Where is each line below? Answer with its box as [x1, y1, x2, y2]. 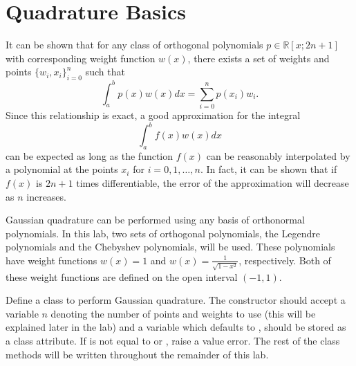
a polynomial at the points [6, 162, 118, 176]
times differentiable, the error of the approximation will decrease [76, 176, 349, 190]
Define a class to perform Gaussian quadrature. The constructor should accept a [6, 293, 346, 307]
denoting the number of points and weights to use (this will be [50, 306, 316, 320]
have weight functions [6, 253, 97, 267]
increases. [26, 189, 66, 203]
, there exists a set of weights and [187, 51, 330, 65]
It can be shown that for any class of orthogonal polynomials [6, 37, 263, 52]
